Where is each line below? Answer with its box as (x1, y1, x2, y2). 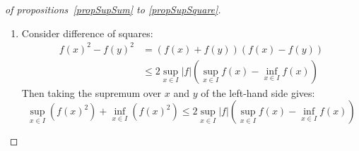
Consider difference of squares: (21, 25, 153, 40)
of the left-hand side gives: (201, 85, 315, 100)
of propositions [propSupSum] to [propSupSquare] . (5, 2, 221, 16)
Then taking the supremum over (21, 85, 162, 100)
